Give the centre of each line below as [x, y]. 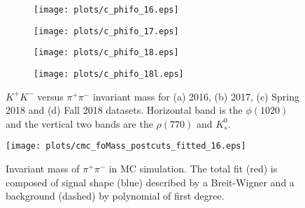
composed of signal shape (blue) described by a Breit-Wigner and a [150, 182]
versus [50, 96]
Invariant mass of [43, 169]
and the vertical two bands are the [79, 123]
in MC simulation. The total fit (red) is [193, 169]
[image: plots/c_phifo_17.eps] [106, 31]
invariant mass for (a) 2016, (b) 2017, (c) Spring [196, 96]
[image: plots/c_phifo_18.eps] [106, 53]
